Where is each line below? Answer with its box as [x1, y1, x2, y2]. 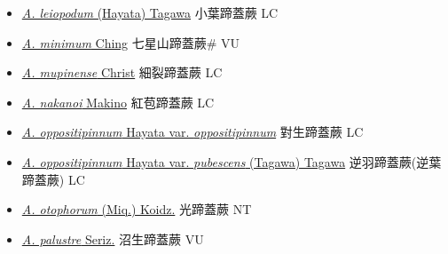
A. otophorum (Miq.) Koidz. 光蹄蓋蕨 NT [21, 200, 252, 218]
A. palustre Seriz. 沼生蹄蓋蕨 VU [21, 229, 204, 248]
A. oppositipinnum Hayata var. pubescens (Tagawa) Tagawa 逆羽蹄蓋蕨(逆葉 [21, 152, 442, 171]
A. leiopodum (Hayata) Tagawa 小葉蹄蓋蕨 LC [21, 4, 279, 21]
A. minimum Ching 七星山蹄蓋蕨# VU [21, 33, 240, 52]
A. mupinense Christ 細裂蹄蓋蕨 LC [21, 63, 223, 82]
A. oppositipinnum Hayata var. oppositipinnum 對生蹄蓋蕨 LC [21, 123, 364, 141]
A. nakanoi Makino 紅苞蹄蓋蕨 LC [21, 92, 215, 111]
